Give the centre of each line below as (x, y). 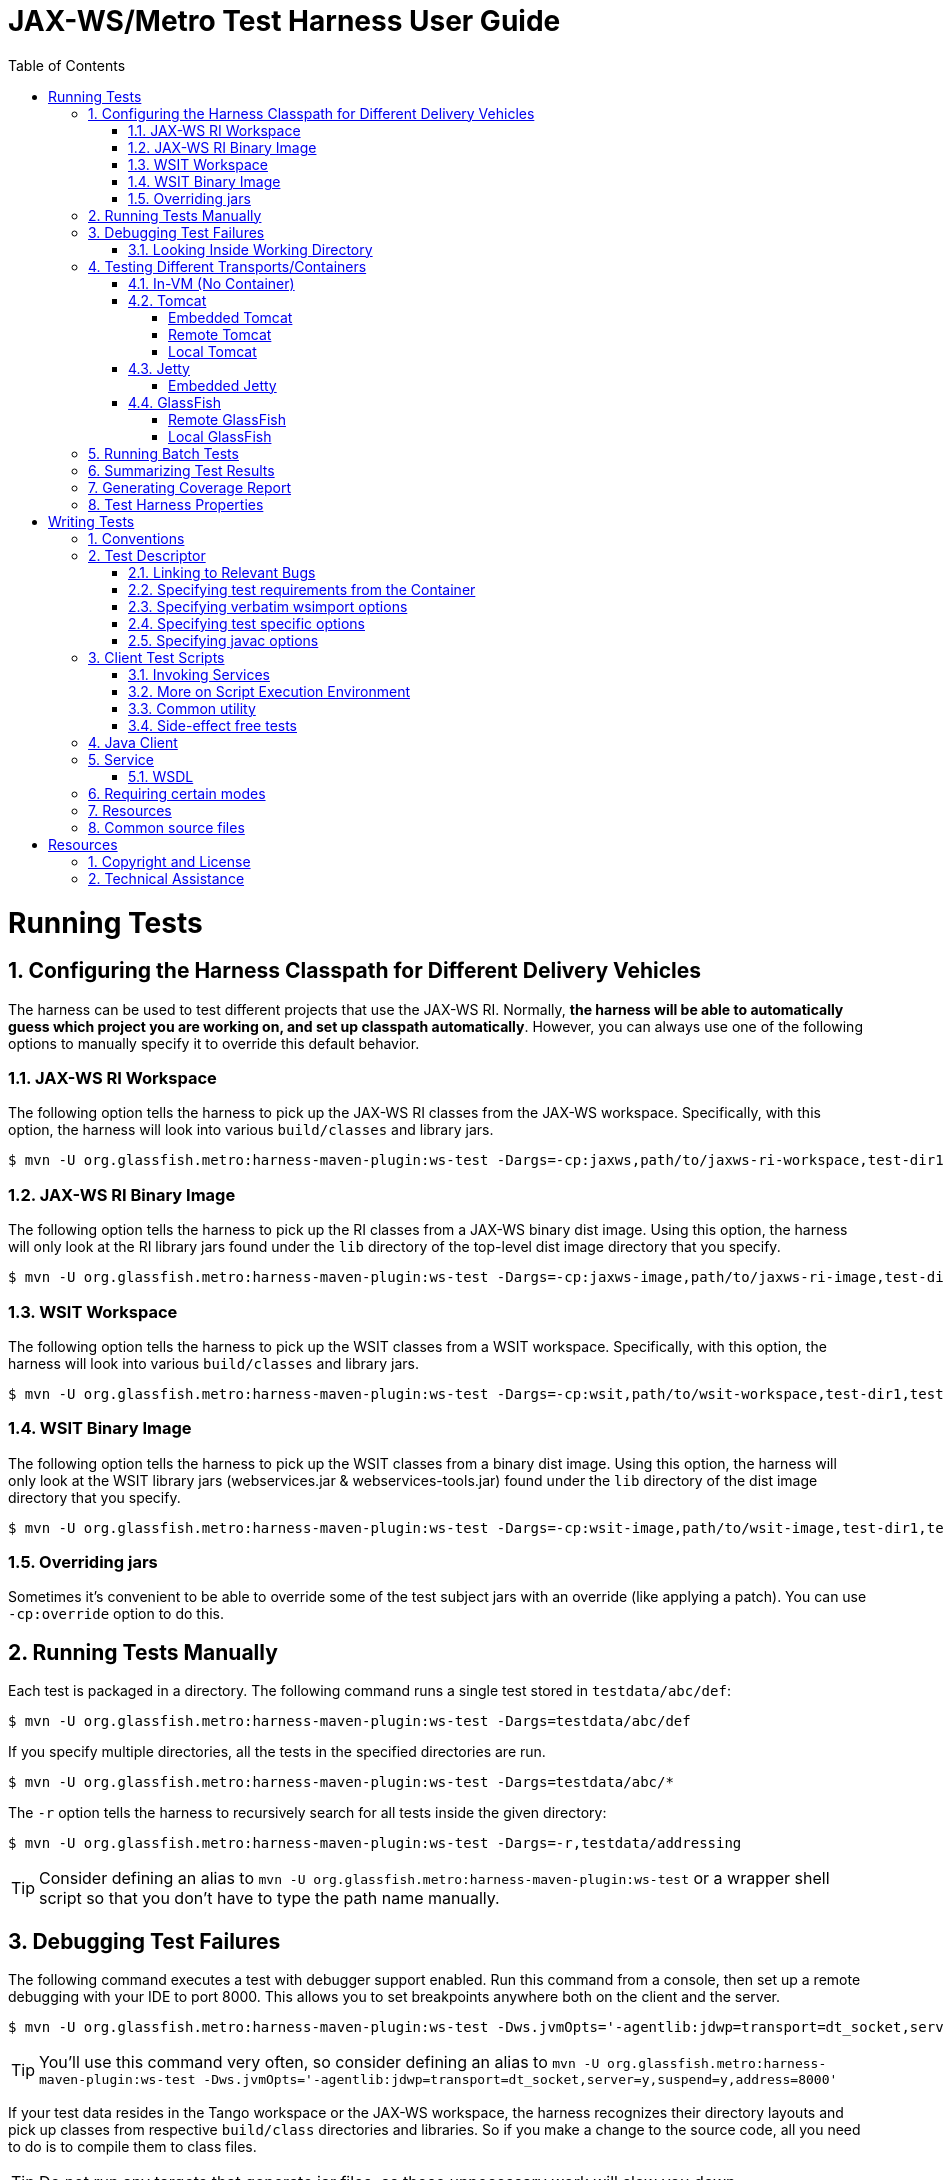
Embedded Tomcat (230, 317)
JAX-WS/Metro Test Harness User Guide (284, 21)
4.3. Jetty (159, 368)
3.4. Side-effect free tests (213, 725)
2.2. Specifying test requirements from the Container (302, 589)
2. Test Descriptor (147, 555)
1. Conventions (136, 538)
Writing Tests (91, 521)
